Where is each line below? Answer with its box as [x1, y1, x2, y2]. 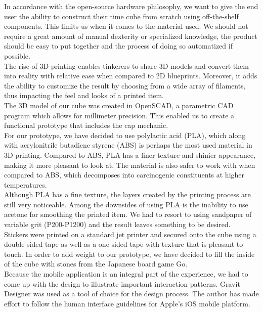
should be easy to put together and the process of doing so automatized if [4, 40, 233, 51]
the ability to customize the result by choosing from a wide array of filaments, [4, 80, 246, 91]
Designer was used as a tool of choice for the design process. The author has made [4, 288, 259, 299]
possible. [4, 50, 30, 61]
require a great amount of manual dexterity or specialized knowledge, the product [4, 30, 257, 41]
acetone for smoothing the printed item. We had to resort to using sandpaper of [4, 209, 252, 219]
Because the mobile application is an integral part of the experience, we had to [4, 269, 248, 279]
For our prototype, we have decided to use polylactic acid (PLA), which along [4, 129, 246, 140]
